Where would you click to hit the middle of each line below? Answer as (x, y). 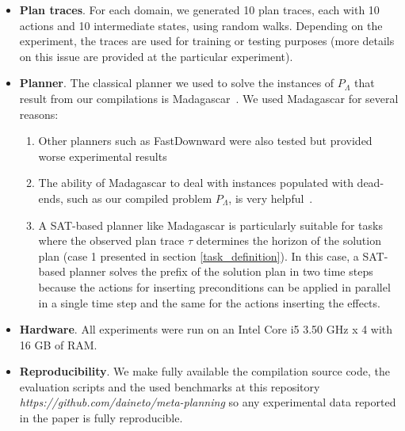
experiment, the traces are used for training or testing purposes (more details (207, 41)
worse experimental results (103, 156)
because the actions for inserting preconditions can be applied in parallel (214, 286)
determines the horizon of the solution (288, 240)
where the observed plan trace (111, 240)
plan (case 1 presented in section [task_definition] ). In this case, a (199, 256)
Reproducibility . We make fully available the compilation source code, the (205, 371)
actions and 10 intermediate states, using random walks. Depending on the (201, 25)
